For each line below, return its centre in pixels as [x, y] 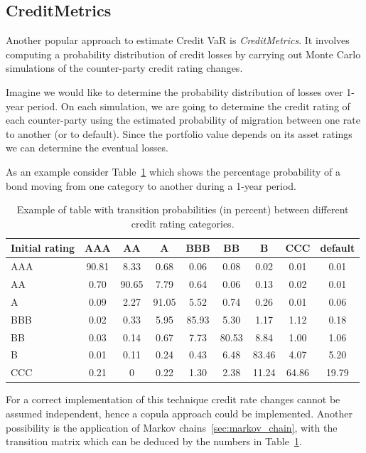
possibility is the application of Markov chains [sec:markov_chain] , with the [172, 427]
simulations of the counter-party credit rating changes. [124, 68]
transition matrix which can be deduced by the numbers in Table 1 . [154, 441]
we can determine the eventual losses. [87, 148]
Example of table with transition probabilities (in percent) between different [183, 209]
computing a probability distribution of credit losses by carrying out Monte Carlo [183, 54]
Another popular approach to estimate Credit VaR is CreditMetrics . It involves [178, 40]
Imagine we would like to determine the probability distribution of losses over [174, 91]
